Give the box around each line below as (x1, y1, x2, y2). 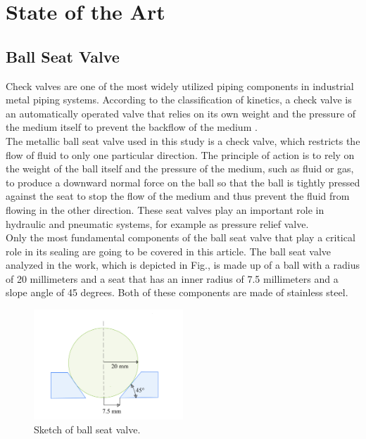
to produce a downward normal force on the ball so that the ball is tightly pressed (6, 174, 360, 189)
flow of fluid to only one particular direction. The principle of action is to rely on (6, 147, 355, 162)
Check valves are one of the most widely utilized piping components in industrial (6, 78, 354, 93)
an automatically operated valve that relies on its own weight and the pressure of (6, 106, 356, 120)
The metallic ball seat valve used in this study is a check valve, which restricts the (6, 133, 360, 148)
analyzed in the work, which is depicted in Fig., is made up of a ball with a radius (6, 257, 360, 272)
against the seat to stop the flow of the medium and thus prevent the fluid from (6, 189, 350, 203)
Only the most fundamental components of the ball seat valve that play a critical (6, 230, 355, 245)
